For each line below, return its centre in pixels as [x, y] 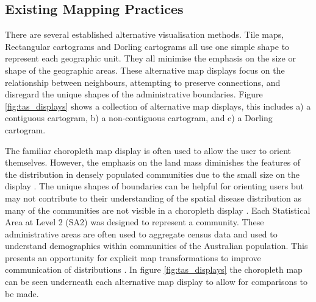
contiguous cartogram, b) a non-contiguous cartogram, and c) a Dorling [139, 118]
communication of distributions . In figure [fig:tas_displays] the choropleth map [154, 269]
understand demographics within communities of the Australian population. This [156, 246]
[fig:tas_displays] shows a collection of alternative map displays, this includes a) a [158, 106]
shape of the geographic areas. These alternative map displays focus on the [145, 70]
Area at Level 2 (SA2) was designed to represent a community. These [135, 222]
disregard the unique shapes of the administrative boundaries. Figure [134, 94]
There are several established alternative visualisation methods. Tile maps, [145, 34]
